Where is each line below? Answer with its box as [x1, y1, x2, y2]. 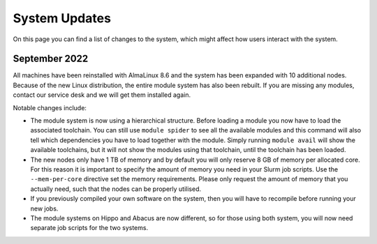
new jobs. [30, 204, 59, 213]
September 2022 [13, 53, 89, 65]
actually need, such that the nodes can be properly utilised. [30, 185, 202, 193]
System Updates [13, 10, 112, 26]
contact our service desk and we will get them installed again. [13, 91, 191, 99]
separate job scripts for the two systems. [30, 224, 149, 232]
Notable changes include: [13, 103, 87, 112]
